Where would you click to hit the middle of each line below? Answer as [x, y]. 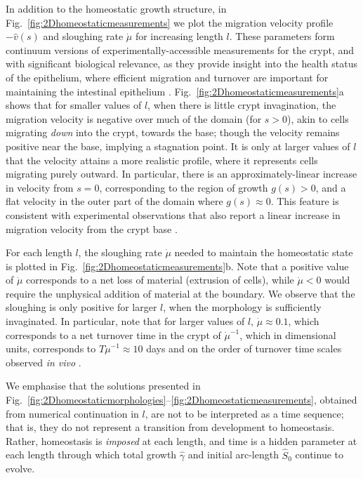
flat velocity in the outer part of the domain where [114, 201]
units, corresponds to [51, 348]
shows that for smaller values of [74, 105]
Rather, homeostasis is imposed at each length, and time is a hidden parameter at [181, 440]
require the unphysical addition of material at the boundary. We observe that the [180, 293]
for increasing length [179, 36]
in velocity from [40, 187]
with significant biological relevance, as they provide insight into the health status [181, 64]
